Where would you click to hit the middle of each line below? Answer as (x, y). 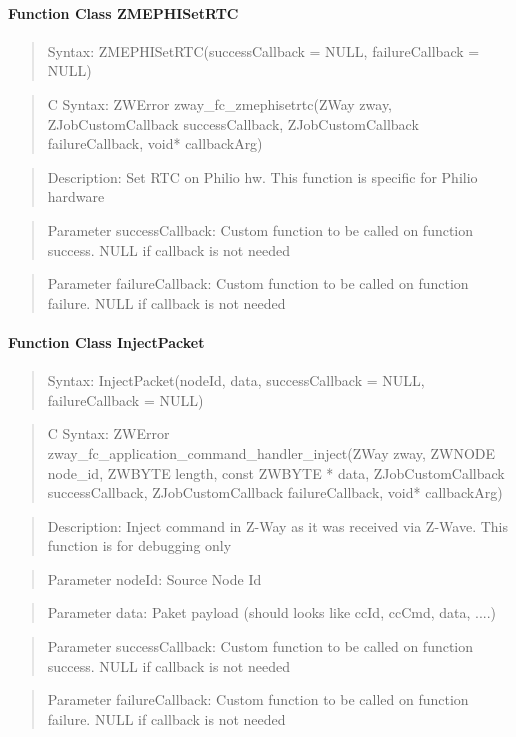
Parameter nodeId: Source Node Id (154, 578)
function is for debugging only (139, 545)
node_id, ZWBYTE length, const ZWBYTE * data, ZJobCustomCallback (276, 472)
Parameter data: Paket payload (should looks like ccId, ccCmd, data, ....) (272, 612)
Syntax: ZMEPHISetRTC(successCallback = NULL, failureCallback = (263, 50)
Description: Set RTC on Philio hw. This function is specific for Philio (262, 176)
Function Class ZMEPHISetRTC (123, 12)
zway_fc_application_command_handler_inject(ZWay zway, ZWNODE (271, 452)
